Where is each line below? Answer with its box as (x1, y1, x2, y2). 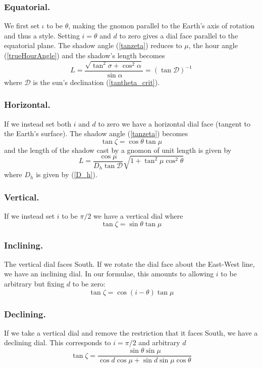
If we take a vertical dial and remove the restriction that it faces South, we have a (4, 327, 258, 338)
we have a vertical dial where (93, 211, 183, 221)
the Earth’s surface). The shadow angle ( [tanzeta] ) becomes (4, 128, 188, 139)
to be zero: (72, 278, 106, 289)
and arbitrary (138, 337, 180, 348)
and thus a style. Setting (4, 30, 80, 40)
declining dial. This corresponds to (4, 337, 111, 348)
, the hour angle (188, 40, 238, 51)
